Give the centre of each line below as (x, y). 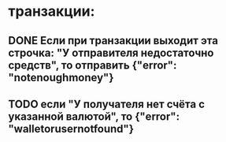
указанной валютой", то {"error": (94, 116)
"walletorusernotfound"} (71, 129)
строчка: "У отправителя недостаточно (111, 52)
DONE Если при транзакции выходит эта (113, 41)
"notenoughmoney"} (61, 77)
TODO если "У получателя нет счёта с (107, 104)
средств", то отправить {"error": (93, 65)
